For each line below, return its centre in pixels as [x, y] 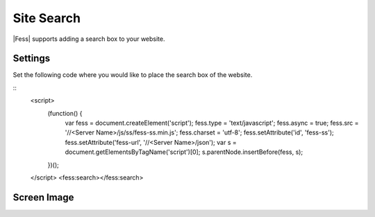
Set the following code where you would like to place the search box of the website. [133, 75]
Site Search [47, 18]
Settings [32, 59]
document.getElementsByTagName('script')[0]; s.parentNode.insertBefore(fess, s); [184, 152]
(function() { [65, 113]
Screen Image [43, 197]
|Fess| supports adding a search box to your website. [89, 39]
